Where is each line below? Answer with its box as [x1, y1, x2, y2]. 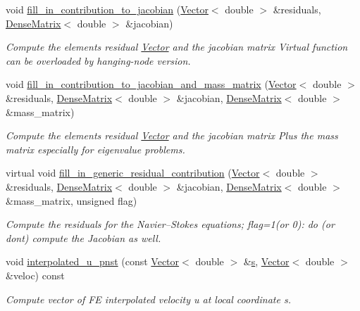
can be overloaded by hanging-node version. [6, 53, 191, 68]
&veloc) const [6, 267, 65, 282]
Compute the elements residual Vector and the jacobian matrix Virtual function [6, 39, 348, 54]
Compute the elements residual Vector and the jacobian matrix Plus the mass [6, 128, 338, 143]
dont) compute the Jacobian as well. [6, 230, 161, 245]
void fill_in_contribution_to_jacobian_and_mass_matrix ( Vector [6, 77, 297, 91]
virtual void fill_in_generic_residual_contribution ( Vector [6, 165, 260, 180]
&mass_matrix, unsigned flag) [6, 193, 137, 208]
